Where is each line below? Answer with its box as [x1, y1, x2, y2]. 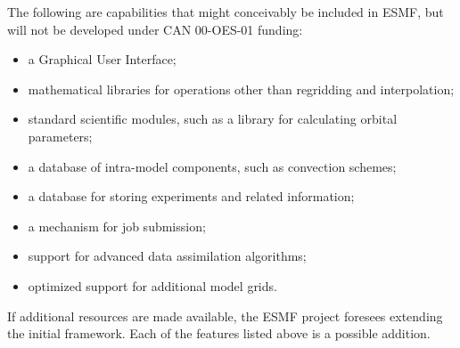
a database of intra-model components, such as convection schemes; [28, 157, 397, 175]
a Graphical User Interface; [28, 50, 177, 69]
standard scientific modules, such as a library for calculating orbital [28, 109, 398, 128]
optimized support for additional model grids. [28, 276, 277, 295]
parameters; [28, 126, 93, 145]
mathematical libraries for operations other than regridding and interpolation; [28, 79, 455, 98]
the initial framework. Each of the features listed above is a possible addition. [7, 324, 431, 343]
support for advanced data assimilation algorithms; [28, 247, 307, 265]
